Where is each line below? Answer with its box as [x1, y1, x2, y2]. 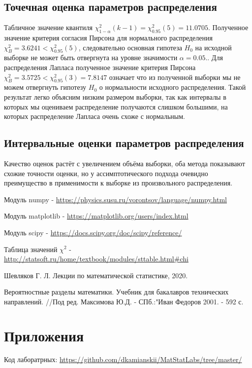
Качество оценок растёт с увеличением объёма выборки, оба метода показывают [4, 158, 245, 168]
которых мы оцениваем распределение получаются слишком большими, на [4, 101, 228, 111]
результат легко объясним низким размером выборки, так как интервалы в [4, 91, 226, 102]
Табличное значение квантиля [4, 22, 93, 33]
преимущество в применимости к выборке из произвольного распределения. [4, 178, 233, 188]
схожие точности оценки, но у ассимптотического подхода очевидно [4, 168, 208, 178]
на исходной [195, 42, 232, 52]
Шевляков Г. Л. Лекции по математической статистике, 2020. [4, 270, 188, 280]
